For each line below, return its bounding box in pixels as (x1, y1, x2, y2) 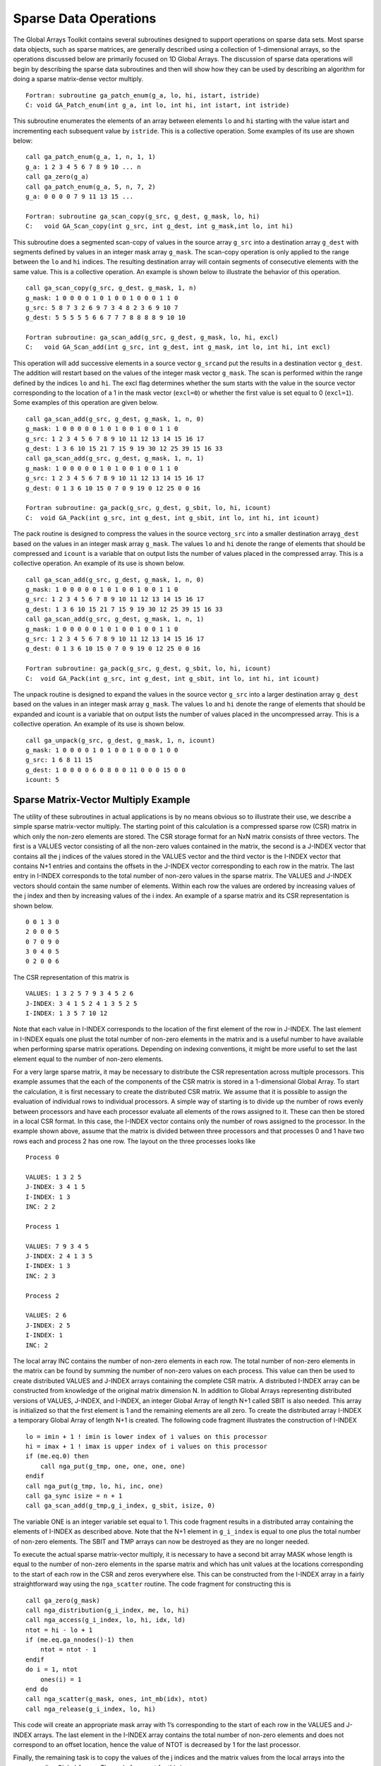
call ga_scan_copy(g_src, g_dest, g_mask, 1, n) (25, 284, 197, 292)
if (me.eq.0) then (25, 1452, 90, 1460)
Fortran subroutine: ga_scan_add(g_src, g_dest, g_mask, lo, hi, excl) (25, 333, 279, 342)
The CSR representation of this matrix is (13, 973, 130, 981)
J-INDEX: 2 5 (25, 1321, 71, 1329)
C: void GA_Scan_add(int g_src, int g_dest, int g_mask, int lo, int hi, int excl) (25, 343, 331, 351)
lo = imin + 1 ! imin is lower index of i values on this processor (25, 1433, 267, 1440)
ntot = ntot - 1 (40, 1646, 97, 1654)
